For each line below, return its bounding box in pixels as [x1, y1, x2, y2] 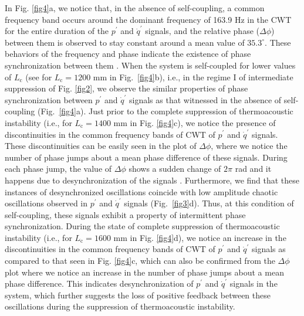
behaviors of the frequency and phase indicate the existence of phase [5, 47, 251, 60]
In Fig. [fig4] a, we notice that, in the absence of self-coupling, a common [5, 2, 265, 13]
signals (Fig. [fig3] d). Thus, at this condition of [124, 197, 294, 209]
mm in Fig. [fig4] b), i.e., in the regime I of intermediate [93, 70, 293, 83]
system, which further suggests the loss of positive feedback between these [5, 288, 271, 301]
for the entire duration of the [5, 25, 109, 37]
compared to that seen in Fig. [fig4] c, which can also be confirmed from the [5, 254, 275, 267]
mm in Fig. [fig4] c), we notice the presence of [113, 116, 276, 128]
